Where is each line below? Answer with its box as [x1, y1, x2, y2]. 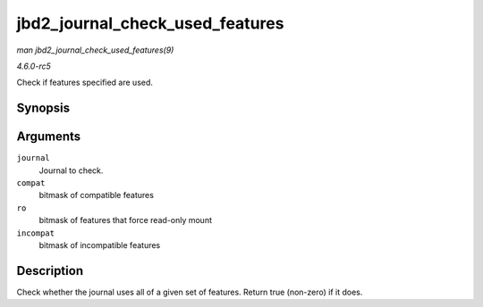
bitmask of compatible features [38, 190, 154, 201]
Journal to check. [38, 165, 104, 176]
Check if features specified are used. [16, 77, 154, 88]
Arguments [16, 129, 81, 145]
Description [16, 263, 84, 278]
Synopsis [16, 101, 71, 116]
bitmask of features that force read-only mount [38, 215, 212, 226]
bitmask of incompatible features [38, 239, 161, 250]
